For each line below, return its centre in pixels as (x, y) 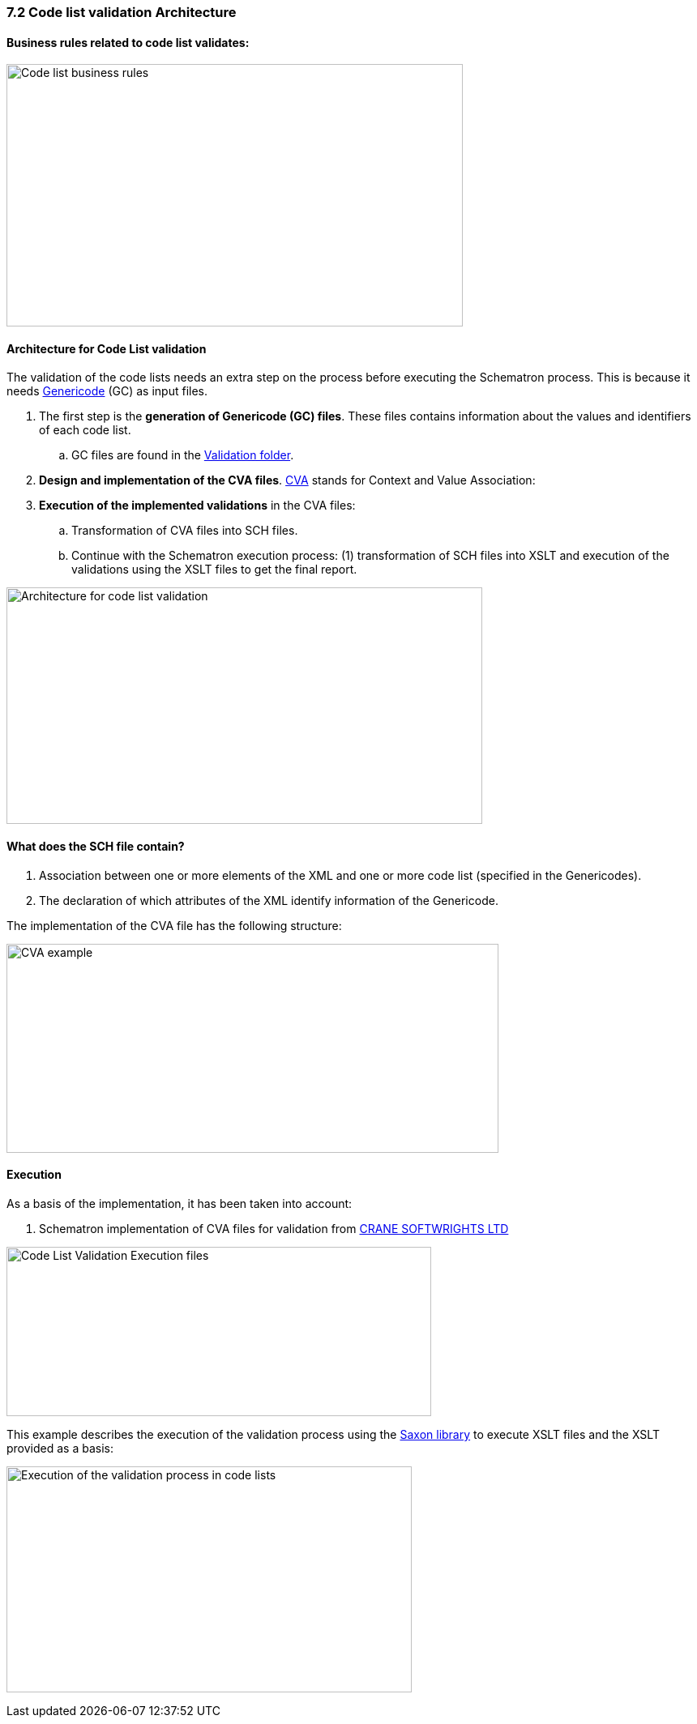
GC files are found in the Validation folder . (183, 455)
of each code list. (85, 430)
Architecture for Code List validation (107, 348)
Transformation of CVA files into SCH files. (185, 531)
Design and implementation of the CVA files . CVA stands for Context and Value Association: (287, 480)
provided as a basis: (60, 1448)
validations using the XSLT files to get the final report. (214, 570)
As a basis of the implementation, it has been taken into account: (180, 1203)
